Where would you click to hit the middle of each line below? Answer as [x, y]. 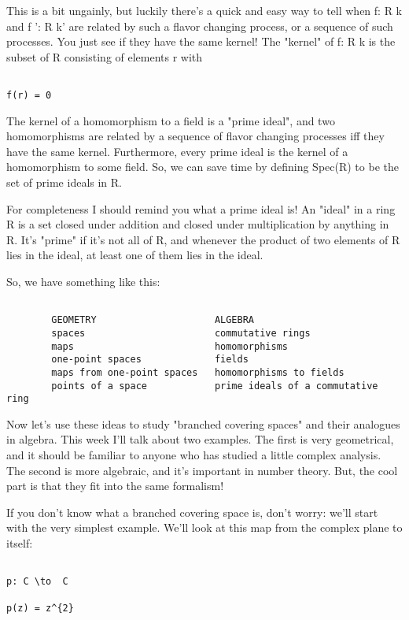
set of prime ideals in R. [64, 182]
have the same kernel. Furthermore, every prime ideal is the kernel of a [177, 151]
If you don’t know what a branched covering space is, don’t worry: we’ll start [192, 512]
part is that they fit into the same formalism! [115, 486]
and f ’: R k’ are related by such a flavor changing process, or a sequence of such [200, 26]
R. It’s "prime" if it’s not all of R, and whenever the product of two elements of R [203, 239]
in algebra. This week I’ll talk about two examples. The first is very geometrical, [200, 439]
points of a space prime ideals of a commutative [215, 386]
